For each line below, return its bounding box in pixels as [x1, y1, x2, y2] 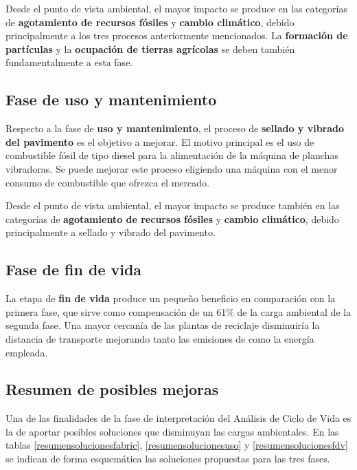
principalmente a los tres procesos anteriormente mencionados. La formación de [5, 28, 348, 43]
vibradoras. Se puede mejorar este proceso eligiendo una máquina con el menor [5, 161, 338, 175]
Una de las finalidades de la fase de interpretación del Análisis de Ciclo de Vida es [5, 411, 352, 425]
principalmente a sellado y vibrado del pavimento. [5, 225, 216, 239]
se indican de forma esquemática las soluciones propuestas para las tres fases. [5, 451, 330, 466]
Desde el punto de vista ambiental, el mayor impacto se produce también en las [5, 198, 340, 213]
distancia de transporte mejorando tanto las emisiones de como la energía [5, 331, 314, 345]
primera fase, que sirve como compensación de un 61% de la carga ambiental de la [5, 304, 352, 319]
